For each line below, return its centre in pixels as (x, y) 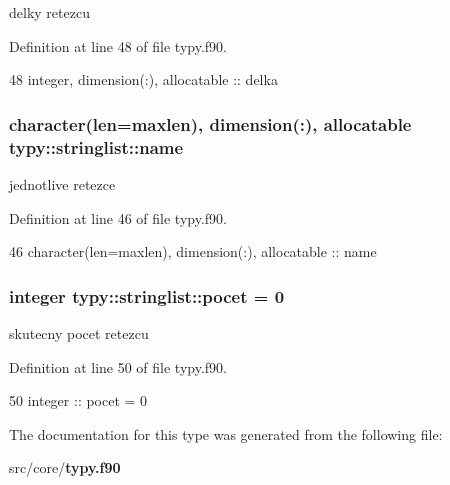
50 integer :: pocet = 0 (78, 400)
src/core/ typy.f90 (65, 467)
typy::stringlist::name (96, 146)
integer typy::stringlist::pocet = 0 (147, 295)
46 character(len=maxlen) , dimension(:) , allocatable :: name (193, 251)
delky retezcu (49, 12)
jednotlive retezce (62, 183)
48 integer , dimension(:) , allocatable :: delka (143, 79)
